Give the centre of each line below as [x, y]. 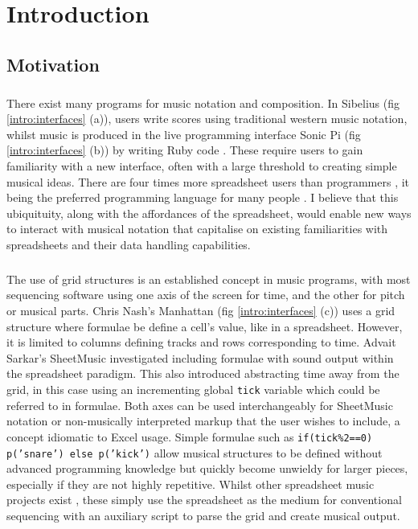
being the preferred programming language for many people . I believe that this [203, 197]
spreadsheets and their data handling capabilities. [129, 244]
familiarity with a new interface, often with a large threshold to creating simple [202, 165]
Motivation [53, 64]
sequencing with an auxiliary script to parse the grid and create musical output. [203, 515]
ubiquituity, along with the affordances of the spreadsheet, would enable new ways [209, 213]
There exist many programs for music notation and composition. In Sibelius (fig [203, 103]
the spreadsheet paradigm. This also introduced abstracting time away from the [203, 373]
